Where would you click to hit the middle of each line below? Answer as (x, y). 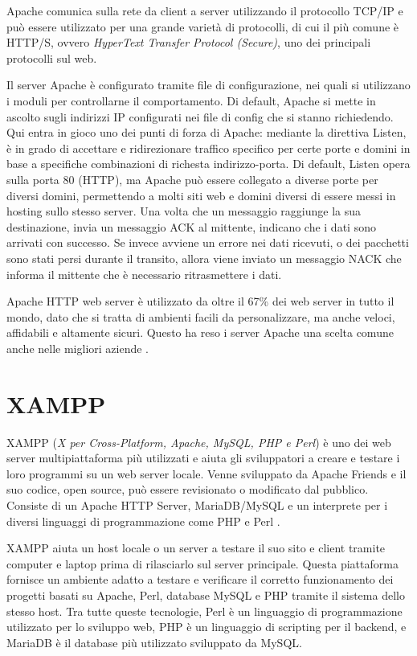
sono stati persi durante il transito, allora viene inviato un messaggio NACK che (204, 258)
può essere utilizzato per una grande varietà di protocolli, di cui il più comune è (203, 26)
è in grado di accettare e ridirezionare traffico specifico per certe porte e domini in (208, 148)
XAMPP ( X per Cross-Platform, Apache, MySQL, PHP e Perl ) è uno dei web (199, 442)
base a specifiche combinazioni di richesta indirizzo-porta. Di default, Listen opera (208, 164)
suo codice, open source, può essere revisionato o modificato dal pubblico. (188, 489)
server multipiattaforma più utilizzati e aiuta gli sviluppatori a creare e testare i (203, 458)
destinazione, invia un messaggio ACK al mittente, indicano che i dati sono (191, 226)
